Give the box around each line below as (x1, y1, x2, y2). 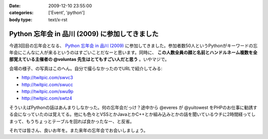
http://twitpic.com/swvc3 (21, 75, 73, 81)
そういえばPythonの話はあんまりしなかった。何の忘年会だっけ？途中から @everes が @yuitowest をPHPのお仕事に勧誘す (9, 104, 258, 110)
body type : (9, 16, 32, 22)
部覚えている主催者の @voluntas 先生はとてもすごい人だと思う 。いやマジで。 (9, 56, 170, 62)
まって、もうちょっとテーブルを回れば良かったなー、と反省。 (9, 118, 134, 124)
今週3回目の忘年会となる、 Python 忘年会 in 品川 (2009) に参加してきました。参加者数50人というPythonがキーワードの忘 (9, 43, 258, 48)
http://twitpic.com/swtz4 (21, 95, 72, 101)
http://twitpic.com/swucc (21, 82, 73, 88)
